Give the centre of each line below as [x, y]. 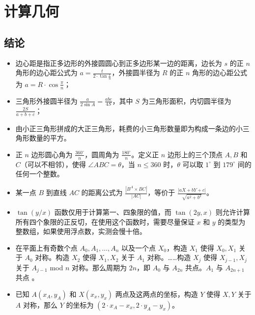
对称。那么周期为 [99, 267]
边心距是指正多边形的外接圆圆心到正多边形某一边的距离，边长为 [119, 63]
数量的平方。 [50, 138]
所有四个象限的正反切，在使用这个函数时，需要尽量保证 [105, 221]
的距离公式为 [102, 192]
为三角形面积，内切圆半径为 [186, 100]
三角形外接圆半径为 [46, 100]
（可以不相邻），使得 [53, 164]
